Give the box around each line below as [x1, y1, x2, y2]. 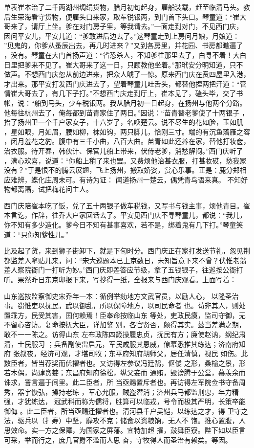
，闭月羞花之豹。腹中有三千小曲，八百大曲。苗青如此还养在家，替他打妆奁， [4, 136, 250, 146]
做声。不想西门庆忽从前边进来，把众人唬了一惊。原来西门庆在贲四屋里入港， [4, 69, 250, 79]
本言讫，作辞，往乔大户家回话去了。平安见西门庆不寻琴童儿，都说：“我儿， [4, 210, 247, 220]
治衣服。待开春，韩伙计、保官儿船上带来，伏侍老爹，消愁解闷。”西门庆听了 [4, 145, 243, 156]
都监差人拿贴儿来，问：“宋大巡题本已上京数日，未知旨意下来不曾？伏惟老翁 [4, 255, 247, 265]
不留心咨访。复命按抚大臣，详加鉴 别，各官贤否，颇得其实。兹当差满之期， [4, 319, 246, 330]
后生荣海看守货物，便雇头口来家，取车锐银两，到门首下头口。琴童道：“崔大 [4, 11, 247, 22]
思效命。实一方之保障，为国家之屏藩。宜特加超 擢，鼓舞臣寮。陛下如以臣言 [4, 425, 246, 435]
